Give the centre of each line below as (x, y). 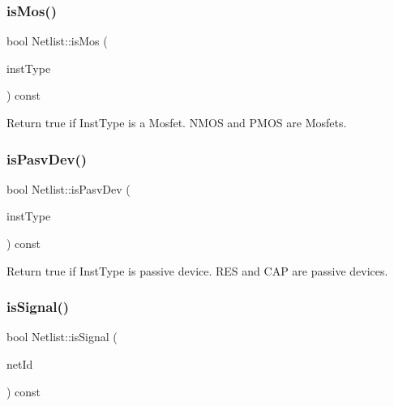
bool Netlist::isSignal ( (62, 337)
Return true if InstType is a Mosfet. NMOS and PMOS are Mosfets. (177, 122)
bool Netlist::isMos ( (57, 41)
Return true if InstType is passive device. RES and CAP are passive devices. (197, 270)
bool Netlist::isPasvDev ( (69, 188)
